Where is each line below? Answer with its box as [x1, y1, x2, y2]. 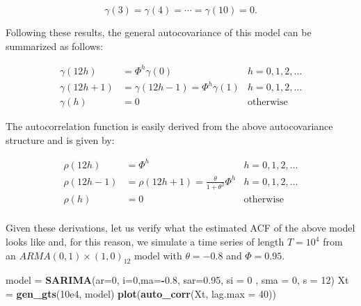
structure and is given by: [6, 132, 115, 147]
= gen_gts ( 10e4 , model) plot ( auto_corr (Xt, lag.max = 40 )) [6, 287, 276, 301]
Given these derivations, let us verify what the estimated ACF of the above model [6, 220, 355, 235]
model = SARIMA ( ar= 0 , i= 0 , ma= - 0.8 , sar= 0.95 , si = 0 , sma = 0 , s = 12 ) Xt [6, 273, 349, 287]
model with [134, 248, 182, 262]
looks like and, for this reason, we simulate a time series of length [6, 234, 284, 249]
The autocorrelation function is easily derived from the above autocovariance [6, 119, 333, 134]
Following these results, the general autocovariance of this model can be [6, 25, 312, 39]
